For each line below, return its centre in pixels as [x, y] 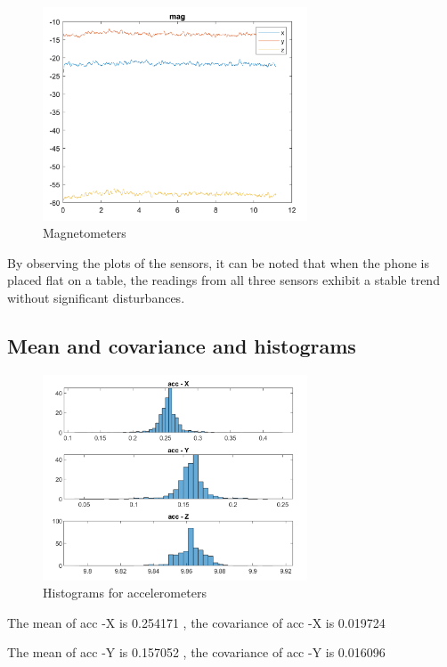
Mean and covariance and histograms [182, 345]
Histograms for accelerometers [125, 593]
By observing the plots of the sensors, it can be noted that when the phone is [218, 262]
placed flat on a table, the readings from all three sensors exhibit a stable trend [223, 280]
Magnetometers [85, 233]
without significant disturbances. [96, 297]
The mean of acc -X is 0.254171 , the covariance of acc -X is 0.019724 [196, 622]
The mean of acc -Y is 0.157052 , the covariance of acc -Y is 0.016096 [196, 652]
